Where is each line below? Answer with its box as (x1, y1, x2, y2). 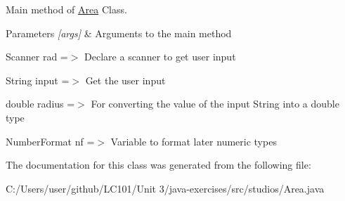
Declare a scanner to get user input (84, 49, 236, 64)
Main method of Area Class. (6, 2, 127, 16)
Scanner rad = (6, 49, 68, 64)
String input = (6, 72, 70, 87)
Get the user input (85, 72, 166, 87)
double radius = (6, 96, 75, 111)
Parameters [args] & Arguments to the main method (6, 25, 232, 40)
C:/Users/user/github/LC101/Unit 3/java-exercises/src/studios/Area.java (6, 181, 325, 195)
